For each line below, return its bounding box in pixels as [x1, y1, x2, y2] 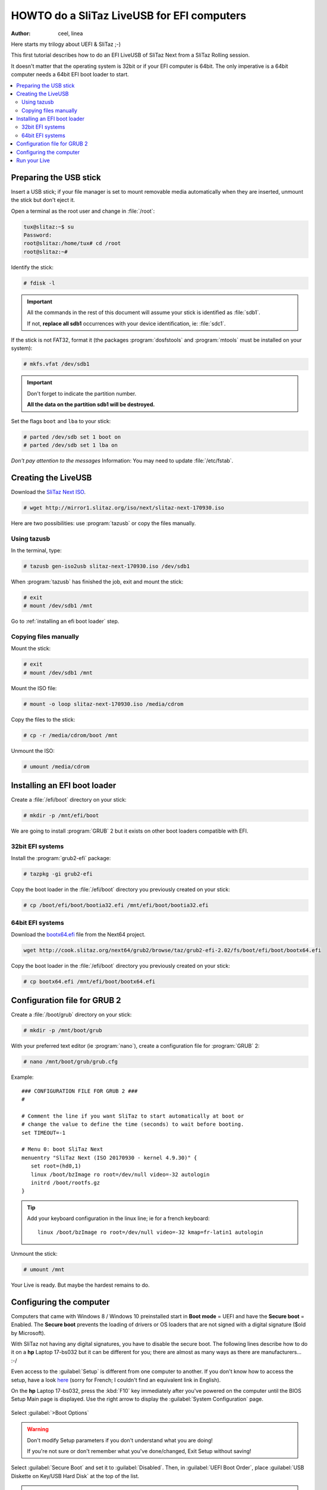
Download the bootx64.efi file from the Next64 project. [11, 930, 146, 938]
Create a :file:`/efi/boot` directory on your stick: [11, 796, 127, 803]
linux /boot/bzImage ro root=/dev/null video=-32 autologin [30, 1171, 210, 1178]
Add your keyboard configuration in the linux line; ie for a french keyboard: [27, 1215, 210, 1222]
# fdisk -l [23, 280, 55, 286]
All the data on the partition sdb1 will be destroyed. [27, 401, 155, 408]
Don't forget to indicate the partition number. [27, 390, 137, 397]
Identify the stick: [11, 263, 54, 271]
